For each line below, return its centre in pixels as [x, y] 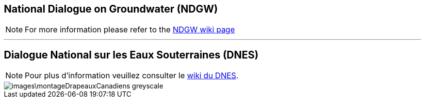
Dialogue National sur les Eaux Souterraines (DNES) [131, 55]
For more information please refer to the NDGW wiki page [130, 30]
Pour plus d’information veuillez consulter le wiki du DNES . [132, 76]
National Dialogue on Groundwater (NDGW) [111, 9]
